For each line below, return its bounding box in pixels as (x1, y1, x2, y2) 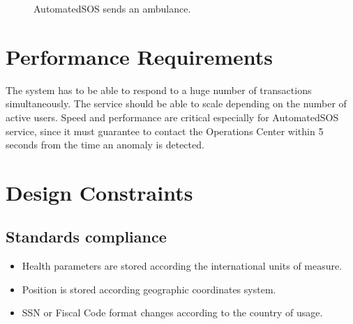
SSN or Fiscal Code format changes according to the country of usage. (22, 305, 323, 320)
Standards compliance (6, 226, 167, 247)
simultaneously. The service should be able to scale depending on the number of (6, 96, 347, 111)
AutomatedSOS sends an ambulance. (33, 1, 191, 15)
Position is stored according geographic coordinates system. (22, 281, 276, 296)
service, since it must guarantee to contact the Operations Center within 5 (6, 123, 324, 138)
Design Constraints (6, 178, 193, 206)
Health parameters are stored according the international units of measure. (22, 259, 343, 273)
